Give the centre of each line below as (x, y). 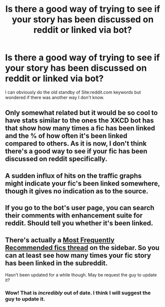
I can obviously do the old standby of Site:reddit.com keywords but (73, 92)
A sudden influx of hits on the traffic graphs (73, 176)
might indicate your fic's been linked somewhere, (82, 183)
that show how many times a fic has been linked (80, 128)
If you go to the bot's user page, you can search (80, 208)
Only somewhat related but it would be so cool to (82, 113)
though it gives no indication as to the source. (77, 191)
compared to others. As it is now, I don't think (76, 144)
